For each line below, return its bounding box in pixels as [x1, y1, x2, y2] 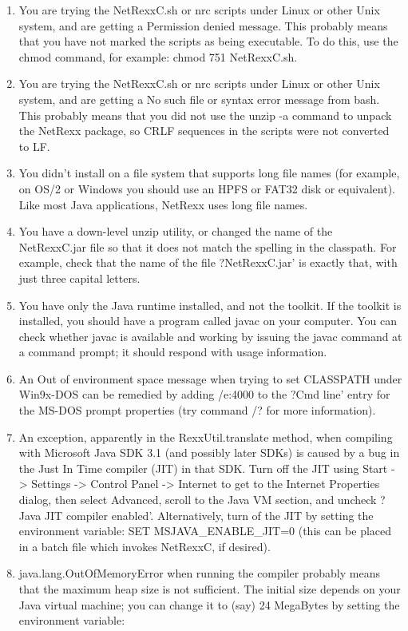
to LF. [18, 137, 50, 154]
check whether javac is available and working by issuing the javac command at [18, 327, 402, 344]
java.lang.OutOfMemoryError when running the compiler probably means [18, 565, 380, 581]
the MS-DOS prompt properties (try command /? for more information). [18, 402, 376, 419]
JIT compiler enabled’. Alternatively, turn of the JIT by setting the [44, 506, 374, 523]
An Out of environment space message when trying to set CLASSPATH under [18, 370, 402, 387]
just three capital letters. [18, 269, 141, 286]
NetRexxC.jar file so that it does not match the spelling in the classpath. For [18, 238, 397, 255]
